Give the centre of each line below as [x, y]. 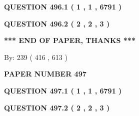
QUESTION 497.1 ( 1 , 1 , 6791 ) [63, 90]
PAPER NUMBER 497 [45, 74]
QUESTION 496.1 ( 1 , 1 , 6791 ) [63, 6]
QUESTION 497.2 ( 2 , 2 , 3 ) [57, 107]
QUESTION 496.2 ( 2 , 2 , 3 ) [57, 23]
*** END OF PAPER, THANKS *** [70, 40]
